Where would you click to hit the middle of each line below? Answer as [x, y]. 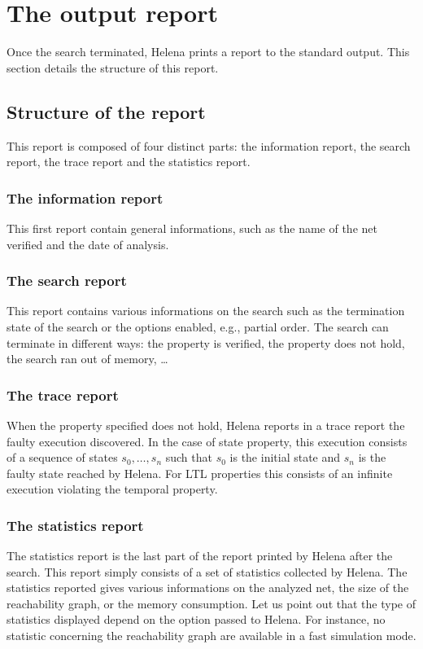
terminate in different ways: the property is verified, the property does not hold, [206, 342]
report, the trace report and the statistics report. [129, 162]
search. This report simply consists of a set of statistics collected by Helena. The [207, 571]
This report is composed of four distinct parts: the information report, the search [209, 145]
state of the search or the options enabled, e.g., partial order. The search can [198, 326]
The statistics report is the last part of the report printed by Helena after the [200, 556]
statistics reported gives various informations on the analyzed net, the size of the [208, 588]
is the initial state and [285, 457]
